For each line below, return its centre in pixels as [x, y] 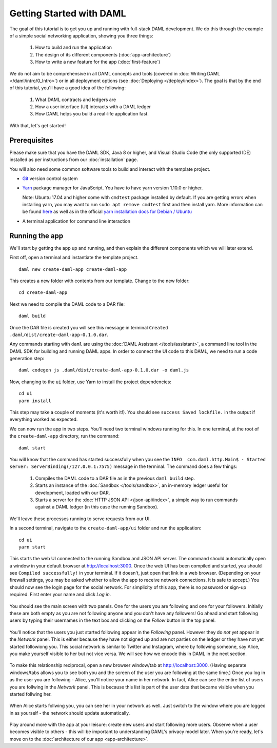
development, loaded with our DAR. [73, 493]
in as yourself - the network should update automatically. [70, 713]
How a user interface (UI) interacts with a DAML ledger [93, 107]
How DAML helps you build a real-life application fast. [92, 114]
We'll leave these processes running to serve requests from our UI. [80, 519]
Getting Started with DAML [68, 13]
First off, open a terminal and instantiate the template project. [74, 258]
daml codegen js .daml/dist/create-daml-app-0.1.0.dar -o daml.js [104, 370]
